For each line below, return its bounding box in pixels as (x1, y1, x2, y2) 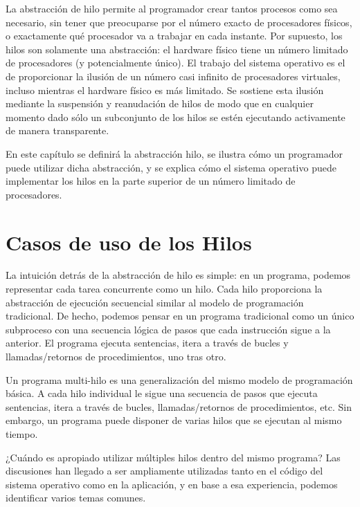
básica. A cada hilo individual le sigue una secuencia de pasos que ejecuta (6, 386, 318, 400)
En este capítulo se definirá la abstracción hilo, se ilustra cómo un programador (6, 146, 343, 160)
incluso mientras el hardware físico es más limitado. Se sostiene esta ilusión (6, 82, 324, 97)
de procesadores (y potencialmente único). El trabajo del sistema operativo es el (6, 55, 345, 70)
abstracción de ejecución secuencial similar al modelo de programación (6, 295, 304, 309)
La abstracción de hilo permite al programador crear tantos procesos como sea (6, 1, 338, 15)
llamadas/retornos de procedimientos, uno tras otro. (6, 349, 226, 363)
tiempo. (6, 426, 38, 441)
